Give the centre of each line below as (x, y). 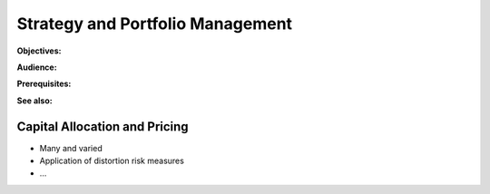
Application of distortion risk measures (112, 161)
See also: (35, 101)
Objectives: (39, 51)
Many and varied (71, 148)
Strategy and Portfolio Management (155, 24)
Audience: (37, 67)
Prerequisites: (44, 84)
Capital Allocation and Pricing (103, 126)
